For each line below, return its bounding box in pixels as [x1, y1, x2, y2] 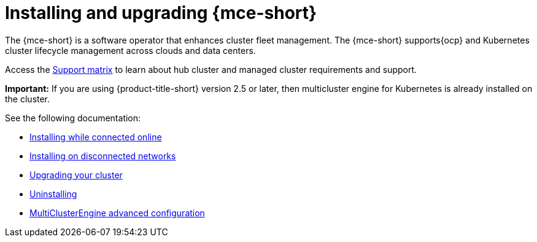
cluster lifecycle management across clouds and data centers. [5, 45, 256, 56]
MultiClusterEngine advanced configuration [29, 207, 205, 218]
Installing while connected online [29, 131, 162, 142]
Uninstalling [29, 188, 77, 199]
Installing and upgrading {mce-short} [5, 2, 317, 23]
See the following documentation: [5, 112, 141, 123]
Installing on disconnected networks [29, 150, 176, 161]
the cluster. [5, 93, 50, 104]
